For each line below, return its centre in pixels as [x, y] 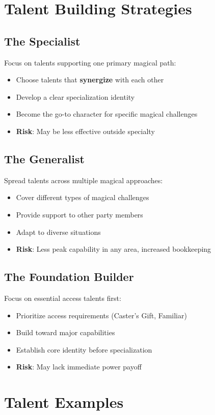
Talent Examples [64, 402]
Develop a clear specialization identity [75, 96]
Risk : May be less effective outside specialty [85, 131]
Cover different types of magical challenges [83, 197]
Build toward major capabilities [65, 332]
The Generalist [44, 158]
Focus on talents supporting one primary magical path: [90, 62]
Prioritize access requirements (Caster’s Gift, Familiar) [101, 315]
